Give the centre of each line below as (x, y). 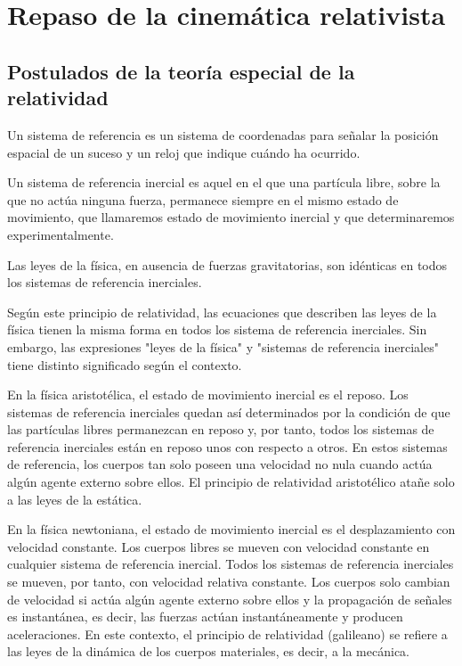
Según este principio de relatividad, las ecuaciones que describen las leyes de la (222, 312)
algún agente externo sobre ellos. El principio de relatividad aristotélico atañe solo (231, 482)
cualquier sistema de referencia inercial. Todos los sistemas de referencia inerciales (231, 564)
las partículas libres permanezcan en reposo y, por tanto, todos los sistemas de (221, 429)
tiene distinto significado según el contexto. (125, 364)
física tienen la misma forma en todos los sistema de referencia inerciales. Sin (217, 329)
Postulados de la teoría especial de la (181, 71)
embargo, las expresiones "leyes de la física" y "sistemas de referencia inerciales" (223, 346)
